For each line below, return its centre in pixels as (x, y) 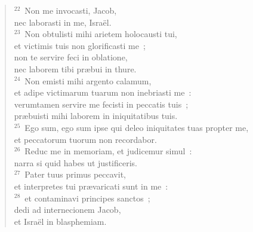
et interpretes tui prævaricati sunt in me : (91, 186)
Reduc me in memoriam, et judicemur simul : (108, 151)
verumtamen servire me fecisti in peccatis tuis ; (101, 104)
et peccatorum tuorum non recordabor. (85, 139)
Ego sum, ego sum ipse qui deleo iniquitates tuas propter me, (137, 127)
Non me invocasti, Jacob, (71, 10)
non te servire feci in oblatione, (71, 57)
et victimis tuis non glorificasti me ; (80, 45)
